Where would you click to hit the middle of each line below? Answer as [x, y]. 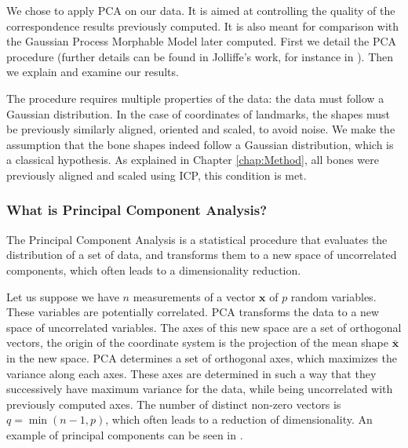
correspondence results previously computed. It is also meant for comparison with [203, 25]
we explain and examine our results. [93, 72]
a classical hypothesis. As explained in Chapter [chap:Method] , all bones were [193, 160]
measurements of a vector [194, 296]
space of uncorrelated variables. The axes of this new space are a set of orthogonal [204, 327]
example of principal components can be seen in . [125, 434]
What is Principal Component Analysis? [137, 210]
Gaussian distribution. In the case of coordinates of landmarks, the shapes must [198, 113]
